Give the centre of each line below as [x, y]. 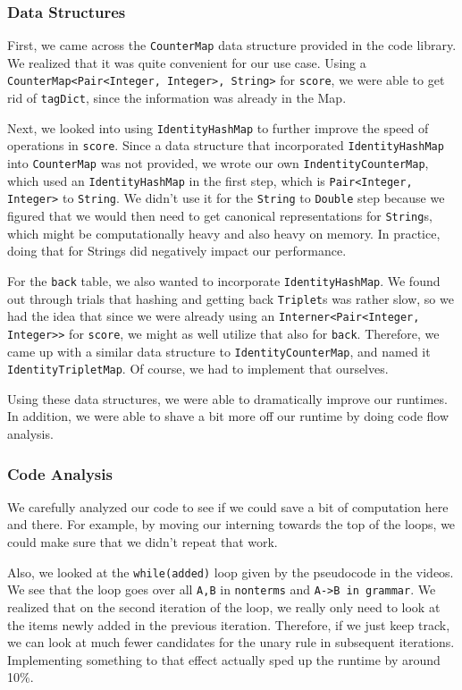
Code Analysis [60, 473]
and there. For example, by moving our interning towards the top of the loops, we [231, 524]
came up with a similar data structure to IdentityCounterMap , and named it [219, 351]
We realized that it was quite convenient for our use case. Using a [187, 62]
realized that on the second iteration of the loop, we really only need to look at [224, 606]
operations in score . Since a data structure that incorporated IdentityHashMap [226, 145]
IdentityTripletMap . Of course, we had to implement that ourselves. [198, 369]
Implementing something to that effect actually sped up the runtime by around [224, 659]
